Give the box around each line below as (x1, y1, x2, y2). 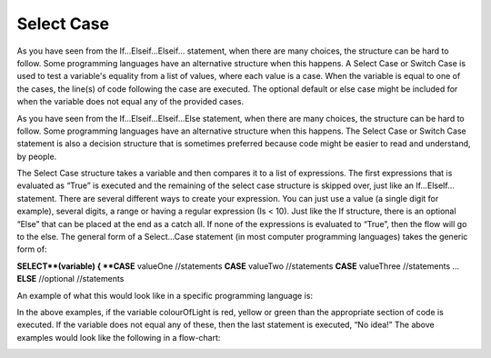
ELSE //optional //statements (16, 273, 125, 284)
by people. (16, 151, 57, 162)
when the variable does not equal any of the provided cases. (16, 96, 245, 107)
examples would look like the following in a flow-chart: (16, 332, 221, 343)
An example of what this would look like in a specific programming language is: (16, 290, 314, 301)
